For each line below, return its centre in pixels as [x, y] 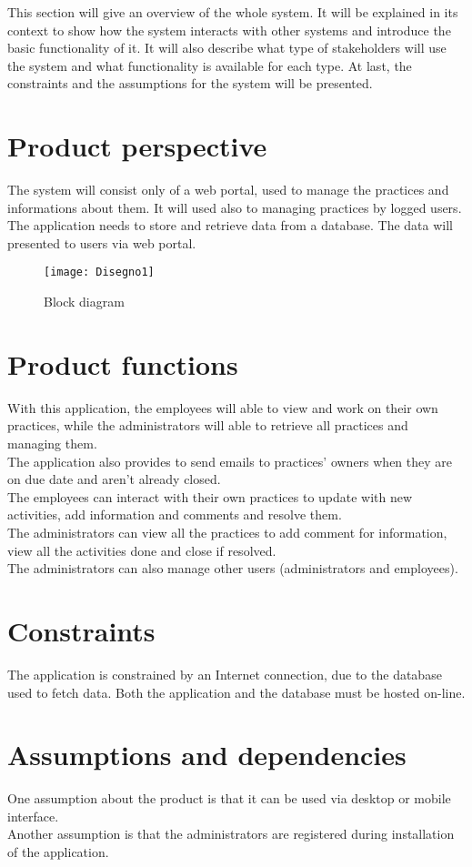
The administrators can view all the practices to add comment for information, [227, 532]
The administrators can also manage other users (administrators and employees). [233, 568]
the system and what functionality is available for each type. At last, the [210, 65]
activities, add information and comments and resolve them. [175, 514]
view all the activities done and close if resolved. [142, 550]
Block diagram [84, 302]
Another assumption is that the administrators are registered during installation [231, 834]
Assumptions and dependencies [207, 755]
